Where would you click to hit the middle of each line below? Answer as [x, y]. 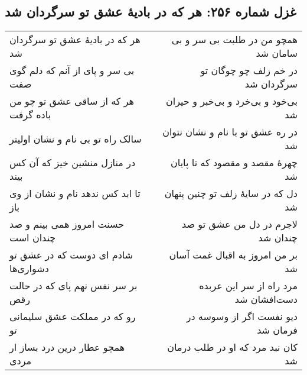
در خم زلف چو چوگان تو [249, 70]
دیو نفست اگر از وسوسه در [242, 316]
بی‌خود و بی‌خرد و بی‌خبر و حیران [232, 101]
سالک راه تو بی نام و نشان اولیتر [76, 138]
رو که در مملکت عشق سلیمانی [73, 316]
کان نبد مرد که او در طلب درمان [232, 347]
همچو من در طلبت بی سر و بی [234, 40]
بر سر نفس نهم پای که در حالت [74, 286]
